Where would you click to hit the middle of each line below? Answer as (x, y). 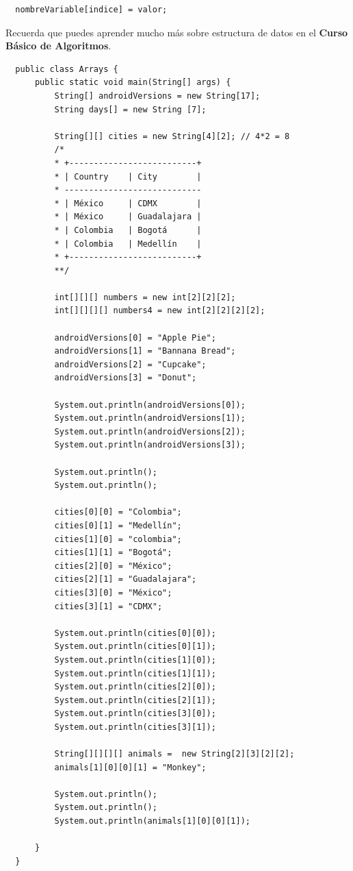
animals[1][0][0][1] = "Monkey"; (130, 767)
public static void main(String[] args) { (133, 83)
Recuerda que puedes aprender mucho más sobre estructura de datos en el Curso (177, 32)
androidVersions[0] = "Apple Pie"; (135, 338)
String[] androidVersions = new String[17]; (157, 96)
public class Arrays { (67, 69)
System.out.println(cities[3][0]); (135, 714)
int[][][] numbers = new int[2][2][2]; (145, 297)
